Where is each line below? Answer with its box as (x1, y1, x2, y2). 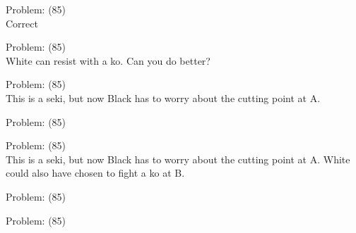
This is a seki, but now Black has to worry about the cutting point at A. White (6, 151, 350, 166)
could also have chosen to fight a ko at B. (6, 165, 185, 180)
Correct (6, 15, 38, 30)
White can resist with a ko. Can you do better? (6, 53, 210, 68)
